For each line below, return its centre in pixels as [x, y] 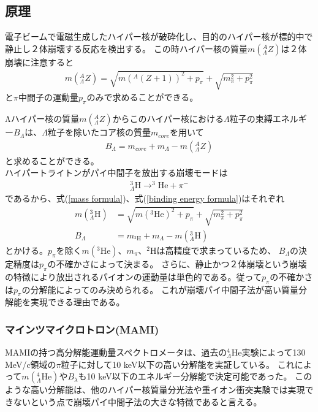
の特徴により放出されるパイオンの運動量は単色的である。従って [133, 276]
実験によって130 [274, 352]
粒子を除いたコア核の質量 [99, 132]
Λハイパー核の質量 [42, 119]
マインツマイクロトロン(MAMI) [82, 329]
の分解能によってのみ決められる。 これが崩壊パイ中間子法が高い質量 [160, 289]
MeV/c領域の [31, 364]
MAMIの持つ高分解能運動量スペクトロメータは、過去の [116, 352]
